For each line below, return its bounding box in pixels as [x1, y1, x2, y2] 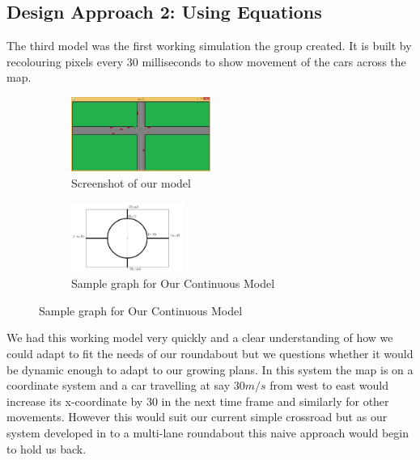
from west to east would [269, 377, 389, 394]
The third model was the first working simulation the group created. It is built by [6, 37, 412, 54]
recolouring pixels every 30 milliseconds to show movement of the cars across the [6, 53, 406, 70]
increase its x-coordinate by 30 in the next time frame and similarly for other [6, 392, 389, 409]
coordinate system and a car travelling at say [6, 377, 231, 394]
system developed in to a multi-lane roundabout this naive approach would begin [6, 424, 409, 441]
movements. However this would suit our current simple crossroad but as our [6, 408, 388, 425]
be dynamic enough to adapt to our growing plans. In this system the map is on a [6, 361, 414, 378]
